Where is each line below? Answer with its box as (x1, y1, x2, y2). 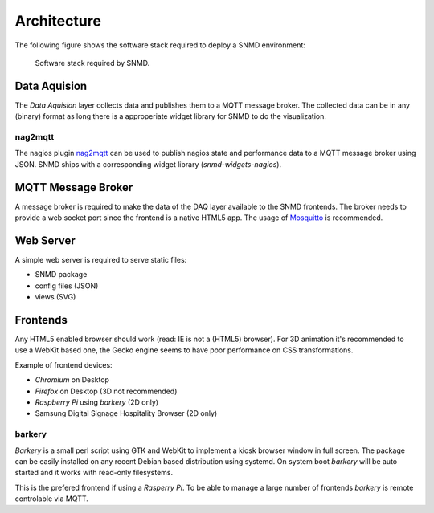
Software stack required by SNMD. (35, 58, 150, 67)
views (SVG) (35, 292, 76, 302)
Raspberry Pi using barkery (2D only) (35, 397, 159, 407)
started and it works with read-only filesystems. (14, 468, 174, 478)
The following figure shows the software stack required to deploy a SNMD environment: (14, 40, 305, 50)
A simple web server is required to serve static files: (14, 254, 187, 264)
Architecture (14, 12, 102, 30)
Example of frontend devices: (14, 360, 113, 369)
